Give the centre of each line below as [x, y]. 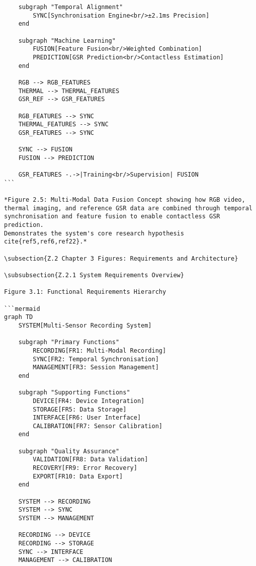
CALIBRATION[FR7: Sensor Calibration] [98, 426]
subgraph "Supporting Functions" [74, 393]
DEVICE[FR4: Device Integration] [89, 401]
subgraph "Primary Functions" [69, 342]
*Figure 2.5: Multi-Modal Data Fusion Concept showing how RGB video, [125, 200]
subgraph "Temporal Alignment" [71, 7]
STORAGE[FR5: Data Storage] [80, 409]
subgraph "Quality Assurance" [69, 451]
